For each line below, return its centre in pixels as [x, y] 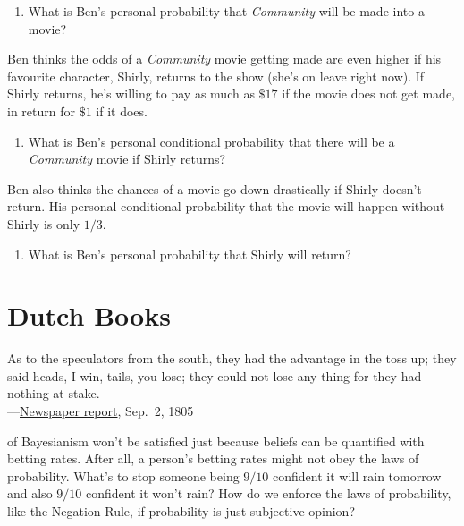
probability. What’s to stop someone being [123, 475]
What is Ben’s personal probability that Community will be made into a [226, 11]
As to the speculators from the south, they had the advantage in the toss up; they [232, 358]
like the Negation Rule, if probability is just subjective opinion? [181, 511]
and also [30, 493]
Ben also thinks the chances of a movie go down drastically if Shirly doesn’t [215, 188]
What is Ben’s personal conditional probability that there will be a [211, 141]
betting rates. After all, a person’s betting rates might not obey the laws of [213, 458]
